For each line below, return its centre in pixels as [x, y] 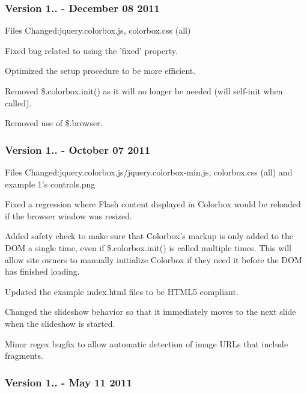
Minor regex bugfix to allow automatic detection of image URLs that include [147, 343]
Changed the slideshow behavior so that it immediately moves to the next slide [150, 312]
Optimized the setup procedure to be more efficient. [100, 71]
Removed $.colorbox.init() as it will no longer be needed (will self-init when [144, 91]
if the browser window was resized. [68, 215]
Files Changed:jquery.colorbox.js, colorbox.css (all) [98, 30]
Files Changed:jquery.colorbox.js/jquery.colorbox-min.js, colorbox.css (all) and [149, 172]
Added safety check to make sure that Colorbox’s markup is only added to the [149, 236]
